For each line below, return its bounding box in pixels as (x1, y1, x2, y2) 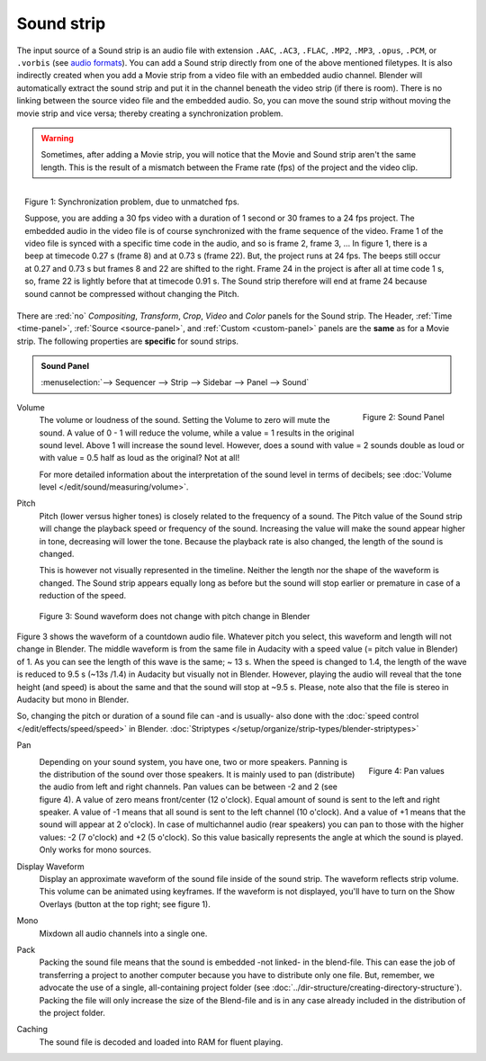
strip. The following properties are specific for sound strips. (16, 336, 238, 346)
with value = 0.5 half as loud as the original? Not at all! (39, 453, 240, 463)
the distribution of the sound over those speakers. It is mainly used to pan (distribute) (39, 769, 355, 779)
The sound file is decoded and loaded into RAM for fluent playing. (39, 1036, 283, 1048)
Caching (16, 1024, 49, 1035)
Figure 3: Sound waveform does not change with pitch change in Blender (39, 610, 310, 621)
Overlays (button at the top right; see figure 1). (39, 898, 211, 909)
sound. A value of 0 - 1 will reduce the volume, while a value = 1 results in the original (39, 427, 355, 438)
